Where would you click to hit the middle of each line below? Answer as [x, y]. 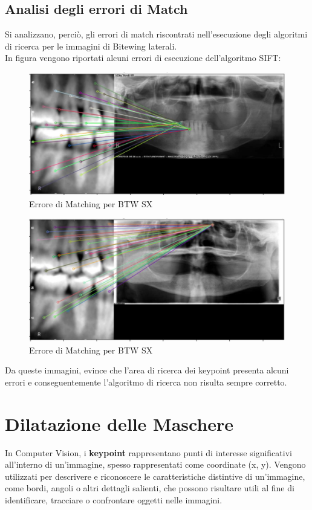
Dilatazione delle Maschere [119, 423]
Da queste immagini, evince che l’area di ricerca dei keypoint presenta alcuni [147, 370]
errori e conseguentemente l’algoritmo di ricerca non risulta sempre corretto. [146, 382]
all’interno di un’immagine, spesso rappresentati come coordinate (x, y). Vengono [155, 464]
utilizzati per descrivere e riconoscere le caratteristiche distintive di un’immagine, [155, 476]
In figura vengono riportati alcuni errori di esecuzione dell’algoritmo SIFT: [143, 58]
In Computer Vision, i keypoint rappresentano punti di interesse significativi [148, 452]
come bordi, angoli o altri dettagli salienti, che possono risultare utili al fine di [150, 488]
